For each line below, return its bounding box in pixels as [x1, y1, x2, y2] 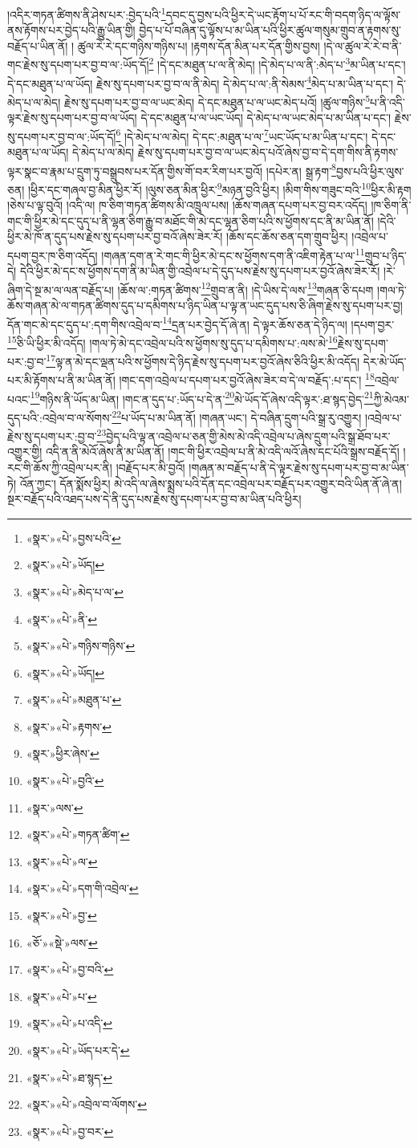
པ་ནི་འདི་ [369, 93, 405, 110]
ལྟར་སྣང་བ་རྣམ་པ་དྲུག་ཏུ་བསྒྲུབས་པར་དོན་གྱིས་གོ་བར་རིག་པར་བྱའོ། [7, 162, 263, 179]
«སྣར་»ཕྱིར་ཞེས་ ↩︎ [26, 745, 99, 762]
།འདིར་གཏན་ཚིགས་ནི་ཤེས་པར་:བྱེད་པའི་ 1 [7, 4, 166, 22]
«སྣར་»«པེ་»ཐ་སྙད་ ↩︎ [26, 1069, 112, 1085]
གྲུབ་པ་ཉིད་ [364, 246, 407, 263]
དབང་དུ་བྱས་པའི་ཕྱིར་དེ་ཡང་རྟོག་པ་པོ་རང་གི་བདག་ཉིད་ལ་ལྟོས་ [165, 6, 401, 22]
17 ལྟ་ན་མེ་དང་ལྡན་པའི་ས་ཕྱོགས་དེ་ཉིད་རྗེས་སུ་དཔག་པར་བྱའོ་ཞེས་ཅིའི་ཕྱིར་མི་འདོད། [46, 351, 359, 369]
